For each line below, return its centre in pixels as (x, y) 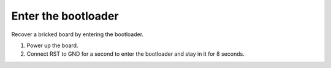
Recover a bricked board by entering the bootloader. (78, 34)
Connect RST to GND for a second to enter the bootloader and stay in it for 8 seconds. (135, 54)
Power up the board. (52, 45)
